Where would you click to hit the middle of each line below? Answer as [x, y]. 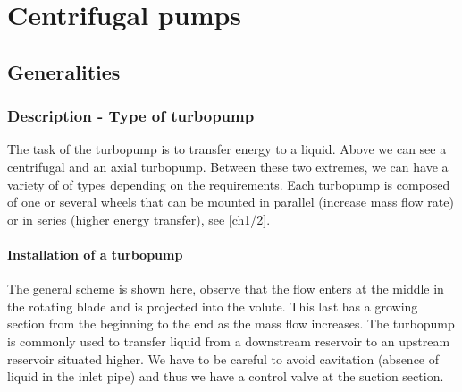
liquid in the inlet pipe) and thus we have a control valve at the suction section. [226, 376]
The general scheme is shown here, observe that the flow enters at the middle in [226, 289]
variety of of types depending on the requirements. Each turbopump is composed [229, 184]
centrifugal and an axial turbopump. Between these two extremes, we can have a [228, 166]
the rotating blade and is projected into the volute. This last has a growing [213, 306]
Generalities [64, 71]
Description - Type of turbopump [131, 116]
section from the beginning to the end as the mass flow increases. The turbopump [231, 324]
